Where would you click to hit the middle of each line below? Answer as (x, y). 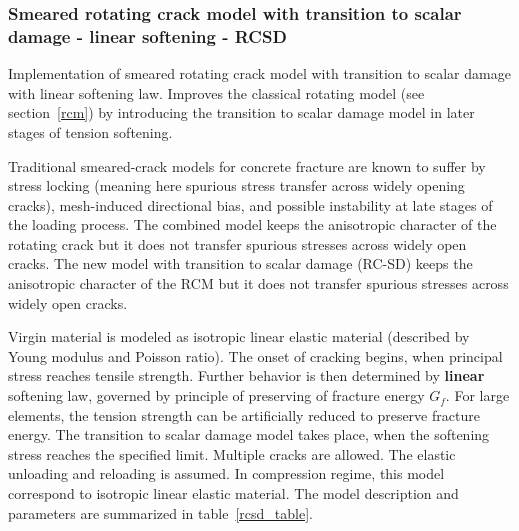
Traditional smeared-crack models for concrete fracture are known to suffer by (247, 165)
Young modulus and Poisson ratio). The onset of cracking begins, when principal (255, 355)
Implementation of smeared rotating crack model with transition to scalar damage (259, 73)
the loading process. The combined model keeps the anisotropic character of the (252, 224)
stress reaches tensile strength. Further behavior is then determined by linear (246, 375)
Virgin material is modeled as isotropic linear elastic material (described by (239, 336)
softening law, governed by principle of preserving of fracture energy (216, 395)
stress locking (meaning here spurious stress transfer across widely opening (236, 185)
